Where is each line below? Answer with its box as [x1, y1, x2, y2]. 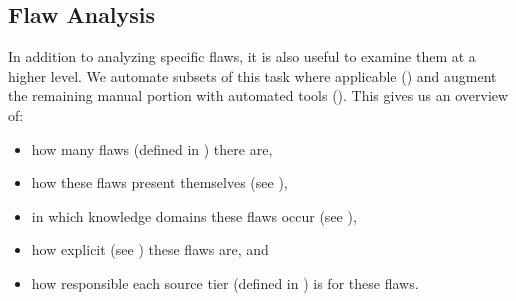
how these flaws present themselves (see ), [31, 172, 288, 193]
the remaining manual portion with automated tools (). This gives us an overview [8, 85, 509, 106]
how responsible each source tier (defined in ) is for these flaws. [31, 272, 419, 293]
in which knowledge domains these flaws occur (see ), [31, 205, 357, 226]
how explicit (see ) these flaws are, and [31, 239, 269, 260]
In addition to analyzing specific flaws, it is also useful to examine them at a [8, 46, 476, 67]
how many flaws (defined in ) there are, [31, 138, 273, 159]
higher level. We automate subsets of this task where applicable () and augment [8, 65, 497, 86]
